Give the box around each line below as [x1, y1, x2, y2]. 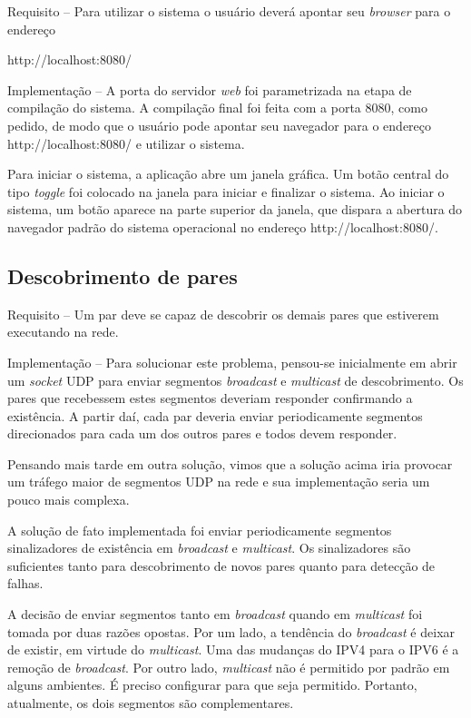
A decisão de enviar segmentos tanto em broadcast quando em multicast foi [7, 605, 423, 624]
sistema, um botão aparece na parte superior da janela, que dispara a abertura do [7, 200, 463, 219]
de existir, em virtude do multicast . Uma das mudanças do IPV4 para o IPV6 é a [7, 640, 459, 659]
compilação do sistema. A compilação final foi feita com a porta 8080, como [7, 98, 427, 117]
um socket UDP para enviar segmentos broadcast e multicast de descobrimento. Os [7, 370, 464, 389]
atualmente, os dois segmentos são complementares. [7, 693, 294, 713]
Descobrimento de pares [7, 261, 238, 290]
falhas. [7, 574, 44, 593]
